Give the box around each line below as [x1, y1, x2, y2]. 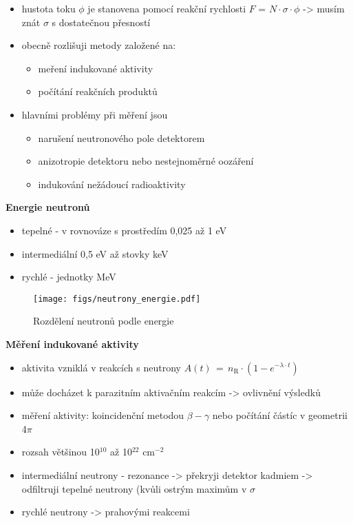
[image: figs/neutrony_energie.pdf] [33, 294, 201, 304]
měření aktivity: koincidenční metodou [21, 408, 184, 422]
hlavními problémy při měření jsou [21, 107, 168, 121]
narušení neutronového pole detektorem [38, 130, 205, 145]
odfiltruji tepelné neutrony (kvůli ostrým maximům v [21, 481, 247, 495]
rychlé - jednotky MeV [21, 269, 116, 284]
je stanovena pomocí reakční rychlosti [87, 1, 246, 15]
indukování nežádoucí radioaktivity [38, 176, 186, 191]
